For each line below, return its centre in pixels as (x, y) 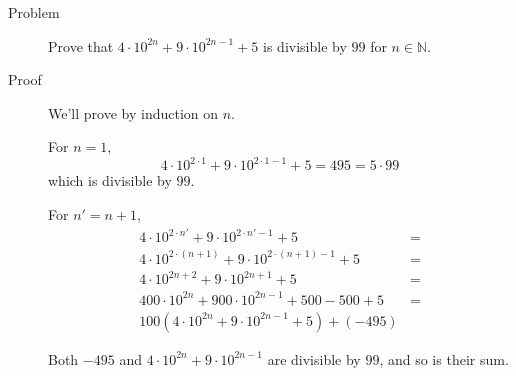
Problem (34, 12)
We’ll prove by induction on (133, 112)
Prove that (81, 45)
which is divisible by (110, 180)
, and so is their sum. (444, 358)
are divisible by (314, 358)
